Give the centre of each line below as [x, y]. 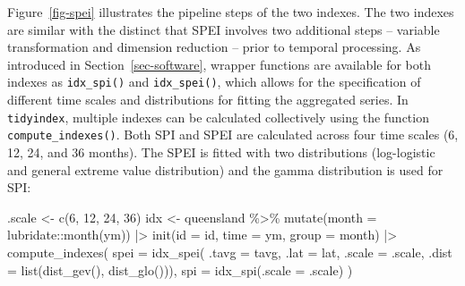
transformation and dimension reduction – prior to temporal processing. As [214, 47]
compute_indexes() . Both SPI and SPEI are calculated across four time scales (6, [233, 135]
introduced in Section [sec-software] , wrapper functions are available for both [220, 64]
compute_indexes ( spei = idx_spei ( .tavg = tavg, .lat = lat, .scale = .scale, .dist [230, 252]
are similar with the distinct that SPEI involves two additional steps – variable [224, 29]
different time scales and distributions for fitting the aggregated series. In [208, 100]
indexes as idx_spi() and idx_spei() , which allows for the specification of [214, 82]
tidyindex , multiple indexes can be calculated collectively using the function [218, 117]
